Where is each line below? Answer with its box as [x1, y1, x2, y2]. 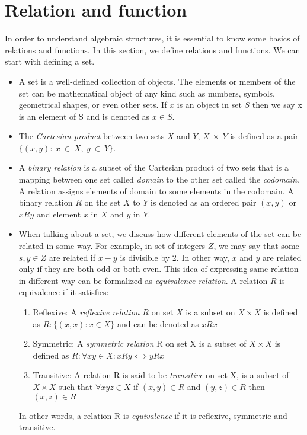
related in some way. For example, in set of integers [18, 239, 206, 252]
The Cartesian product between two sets [18, 130, 165, 142]
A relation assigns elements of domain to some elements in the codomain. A [18, 184, 294, 197]
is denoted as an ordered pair [151, 196, 257, 209]
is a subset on [186, 306, 235, 318]
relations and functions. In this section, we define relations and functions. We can [5, 43, 300, 56]
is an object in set [177, 98, 242, 111]
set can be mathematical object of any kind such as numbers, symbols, [18, 87, 275, 99]
